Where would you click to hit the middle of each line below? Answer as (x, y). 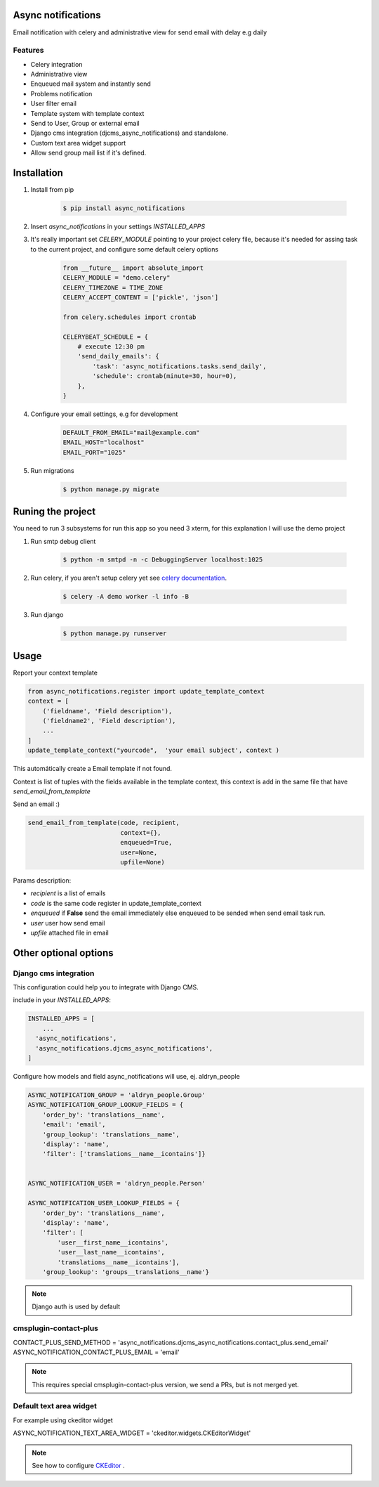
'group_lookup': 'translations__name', (111, 1134)
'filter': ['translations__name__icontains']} (124, 1154)
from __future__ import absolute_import (133, 268)
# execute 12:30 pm (111, 346)
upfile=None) (142, 862)
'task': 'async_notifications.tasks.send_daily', (179, 366)
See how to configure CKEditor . (79, 1465)
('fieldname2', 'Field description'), (109, 721)
